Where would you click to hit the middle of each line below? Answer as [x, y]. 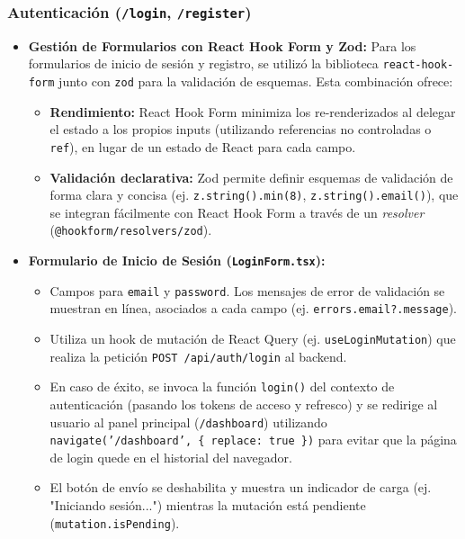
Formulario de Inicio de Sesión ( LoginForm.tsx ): [177, 261]
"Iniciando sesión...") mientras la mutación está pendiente [208, 505]
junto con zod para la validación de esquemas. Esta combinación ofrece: [256, 81]
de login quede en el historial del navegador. [171, 457]
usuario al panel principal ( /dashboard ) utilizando [188, 422]
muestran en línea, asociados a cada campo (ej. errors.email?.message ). [253, 308]
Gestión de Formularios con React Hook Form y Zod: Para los [222, 45]
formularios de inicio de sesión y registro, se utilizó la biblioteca [203, 63]
